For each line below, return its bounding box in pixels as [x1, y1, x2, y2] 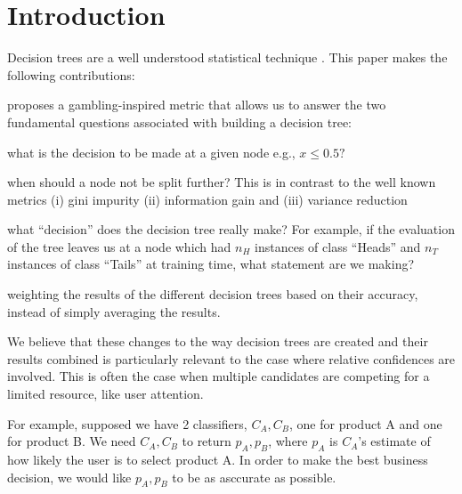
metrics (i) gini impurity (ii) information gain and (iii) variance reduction [7, 190, 408, 208]
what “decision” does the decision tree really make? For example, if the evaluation [7, 220, 455, 239]
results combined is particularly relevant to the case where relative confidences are [7, 349, 456, 368]
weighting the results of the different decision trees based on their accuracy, [7, 285, 418, 304]
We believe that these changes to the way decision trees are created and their [7, 332, 428, 351]
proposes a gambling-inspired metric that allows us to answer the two [7, 95, 386, 114]
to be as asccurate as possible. [172, 467, 336, 486]
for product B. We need [7, 432, 136, 450]
